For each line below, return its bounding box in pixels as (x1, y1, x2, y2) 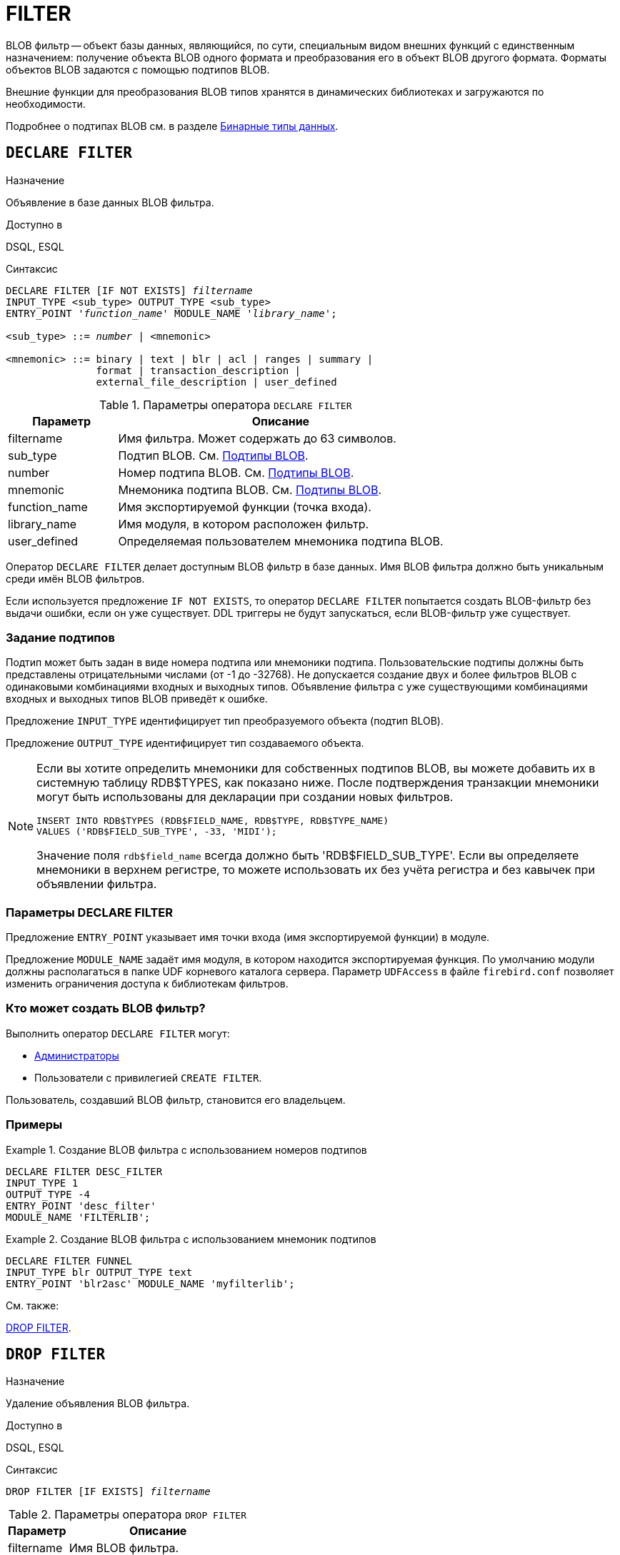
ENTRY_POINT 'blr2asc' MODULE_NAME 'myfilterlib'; (6, 1277, 295, 1289)
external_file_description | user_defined (96, 376, 337, 388)
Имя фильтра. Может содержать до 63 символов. (118, 431, 396, 446)
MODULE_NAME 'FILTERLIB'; (6, 1211, 151, 1223)
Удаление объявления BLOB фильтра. (6, 1397, 190, 1410)
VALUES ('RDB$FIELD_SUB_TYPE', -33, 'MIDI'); (36, 826, 277, 837)
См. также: (6, 1299, 59, 1312)
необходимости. (6, 97, 86, 110)
